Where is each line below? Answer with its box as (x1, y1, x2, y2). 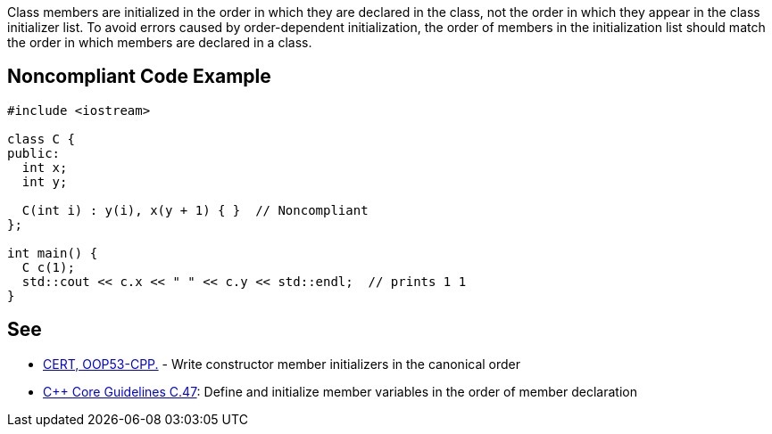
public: (7, 145, 61, 160)
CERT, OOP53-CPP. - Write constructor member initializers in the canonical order (43, 356, 521, 372)
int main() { (7, 245, 98, 260)
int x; (21, 160, 68, 175)
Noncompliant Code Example (7, 65, 271, 88)
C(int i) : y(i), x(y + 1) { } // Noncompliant (21, 202, 369, 217)
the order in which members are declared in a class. (7, 35, 312, 50)
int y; (21, 174, 68, 189)
